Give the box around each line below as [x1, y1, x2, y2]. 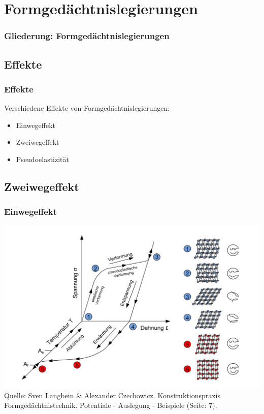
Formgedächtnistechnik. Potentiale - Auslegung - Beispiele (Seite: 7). [4, 400, 217, 410]
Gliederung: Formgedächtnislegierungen [4, 29, 170, 42]
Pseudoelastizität [16, 154, 69, 164]
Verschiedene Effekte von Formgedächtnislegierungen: [4, 103, 170, 113]
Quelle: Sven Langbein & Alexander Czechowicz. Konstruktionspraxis [4, 390, 221, 400]
